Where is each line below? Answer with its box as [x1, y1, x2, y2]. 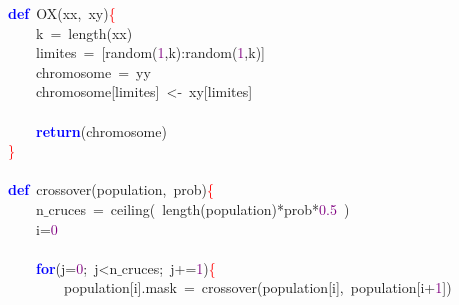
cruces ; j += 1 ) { [121, 257, 216, 278]
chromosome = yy [35, 61, 151, 82]
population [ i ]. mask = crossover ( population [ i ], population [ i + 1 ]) [63, 277, 452, 298]
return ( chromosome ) [36, 120, 167, 141]
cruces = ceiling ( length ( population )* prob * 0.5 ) [48, 198, 350, 219]
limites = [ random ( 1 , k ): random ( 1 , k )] [35, 42, 265, 63]
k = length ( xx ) [35, 22, 133, 43]
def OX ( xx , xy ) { [8, 3, 116, 23]
